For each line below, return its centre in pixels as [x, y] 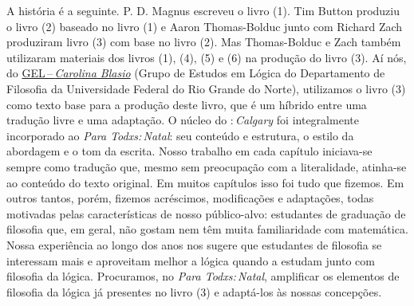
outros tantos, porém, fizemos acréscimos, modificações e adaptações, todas [190, 198]
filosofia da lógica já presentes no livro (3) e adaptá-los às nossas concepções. [194, 291]
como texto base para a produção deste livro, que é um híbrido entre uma [187, 104]
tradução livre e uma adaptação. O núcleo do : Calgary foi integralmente [183, 120]
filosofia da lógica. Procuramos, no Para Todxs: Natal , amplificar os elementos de [203, 276]
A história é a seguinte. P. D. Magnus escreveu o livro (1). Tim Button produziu [203, 10]
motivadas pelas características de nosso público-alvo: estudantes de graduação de [206, 213]
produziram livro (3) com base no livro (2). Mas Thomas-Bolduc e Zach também [204, 42]
